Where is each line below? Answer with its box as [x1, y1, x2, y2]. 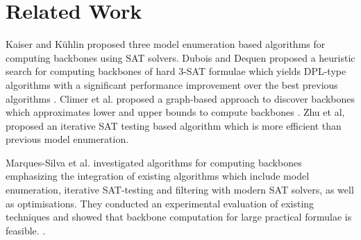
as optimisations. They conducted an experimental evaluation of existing [6, 196, 314, 210]
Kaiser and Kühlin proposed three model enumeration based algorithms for [6, 37, 326, 51]
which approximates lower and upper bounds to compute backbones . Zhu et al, [6, 105, 345, 119]
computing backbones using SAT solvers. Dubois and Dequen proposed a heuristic [6, 50, 355, 65]
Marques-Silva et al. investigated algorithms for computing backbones [6, 155, 302, 169]
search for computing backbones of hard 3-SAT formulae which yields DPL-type [6, 64, 346, 78]
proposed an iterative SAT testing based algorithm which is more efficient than [6, 118, 342, 132]
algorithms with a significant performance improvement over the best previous [6, 77, 338, 92]
